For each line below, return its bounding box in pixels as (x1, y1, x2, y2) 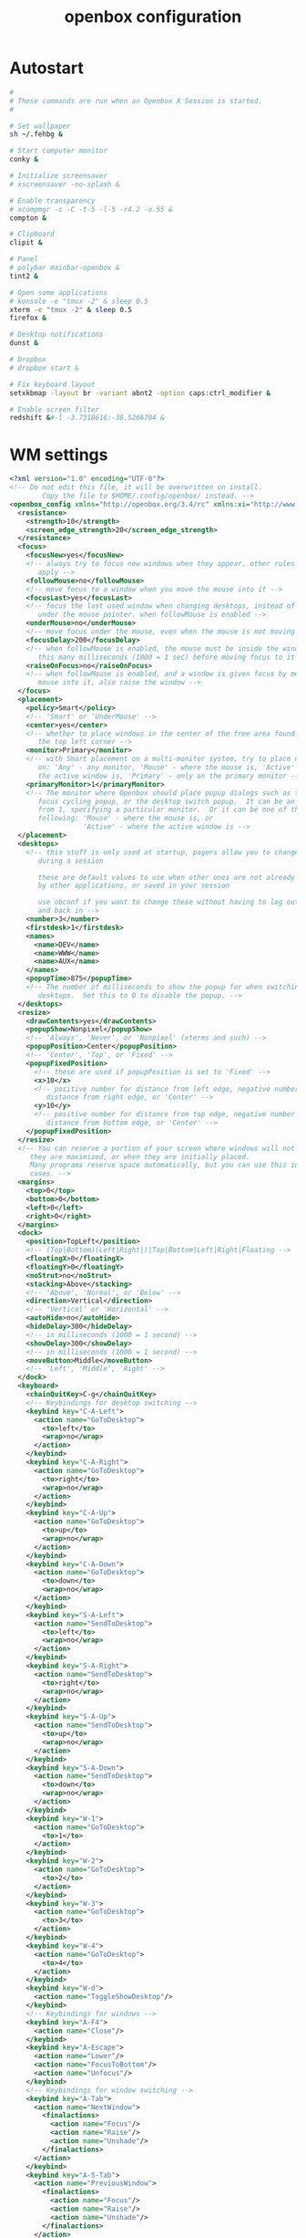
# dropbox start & (9, 363, 79, 372)
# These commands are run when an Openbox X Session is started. (9, 96, 262, 106)
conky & (9, 155, 39, 164)
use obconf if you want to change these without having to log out (37, 897, 300, 907)
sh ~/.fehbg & (9, 130, 64, 139)
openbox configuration (64, 6, 242, 27)
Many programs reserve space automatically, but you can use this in (29, 1161, 300, 1170)
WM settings (9, 444, 108, 465)
